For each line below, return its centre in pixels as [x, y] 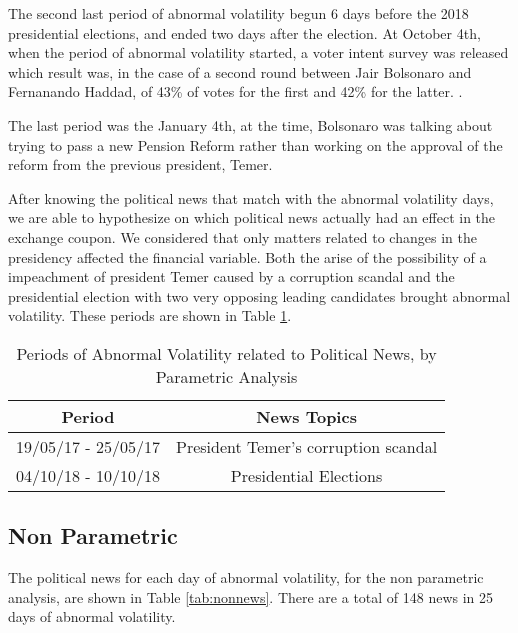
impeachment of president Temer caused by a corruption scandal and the [231, 276]
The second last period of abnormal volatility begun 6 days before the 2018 [238, 13]
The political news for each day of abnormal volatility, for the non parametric [246, 577]
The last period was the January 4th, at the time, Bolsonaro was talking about [250, 124]
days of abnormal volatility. [92, 616]
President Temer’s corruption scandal [306, 446]
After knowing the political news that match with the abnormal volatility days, [251, 197]
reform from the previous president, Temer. [140, 164]
